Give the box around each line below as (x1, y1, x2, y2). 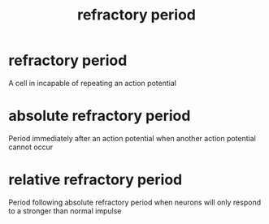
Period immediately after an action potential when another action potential (8, 133, 256, 143)
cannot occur (8, 142, 54, 152)
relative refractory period (8, 170, 183, 189)
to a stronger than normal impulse (8, 205, 122, 216)
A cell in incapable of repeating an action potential (8, 78, 177, 88)
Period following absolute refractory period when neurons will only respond (8, 197, 262, 207)
